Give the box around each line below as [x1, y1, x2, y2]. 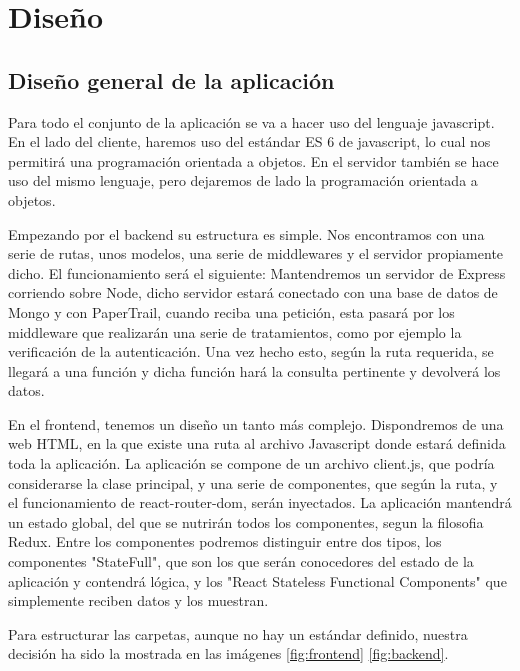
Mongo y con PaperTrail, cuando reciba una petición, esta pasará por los [8, 301, 455, 322]
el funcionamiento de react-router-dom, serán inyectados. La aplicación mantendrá [8, 492, 512, 513]
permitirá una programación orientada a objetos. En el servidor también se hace [8, 150, 499, 171]
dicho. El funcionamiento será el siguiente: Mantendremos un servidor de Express [8, 262, 506, 283]
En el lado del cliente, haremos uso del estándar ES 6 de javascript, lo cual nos [8, 131, 491, 152]
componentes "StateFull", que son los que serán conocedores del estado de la [8, 551, 474, 572]
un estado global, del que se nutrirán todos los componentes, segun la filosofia [8, 511, 484, 532]
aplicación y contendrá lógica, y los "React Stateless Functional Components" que [8, 570, 507, 591]
